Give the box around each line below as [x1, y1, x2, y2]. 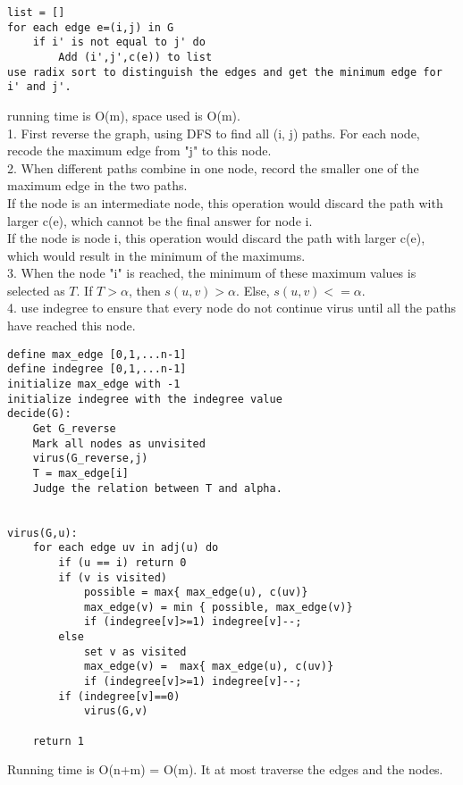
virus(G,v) [83, 705, 148, 718]
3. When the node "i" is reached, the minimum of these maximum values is [7, 263, 417, 282]
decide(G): [7, 407, 72, 421]
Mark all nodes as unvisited [32, 437, 206, 450]
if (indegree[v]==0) [58, 689, 181, 703]
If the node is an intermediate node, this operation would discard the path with [7, 193, 443, 212]
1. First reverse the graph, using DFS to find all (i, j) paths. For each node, [7, 123, 420, 142]
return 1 [32, 734, 84, 747]
